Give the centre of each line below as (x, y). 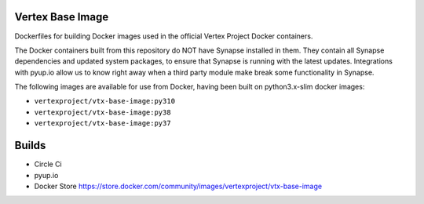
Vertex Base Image (62, 17)
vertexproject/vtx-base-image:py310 (105, 101)
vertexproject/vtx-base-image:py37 (103, 123)
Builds (30, 146)
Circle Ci (48, 164)
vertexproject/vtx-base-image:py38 (103, 112)
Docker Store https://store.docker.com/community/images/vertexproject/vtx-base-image (178, 186)
